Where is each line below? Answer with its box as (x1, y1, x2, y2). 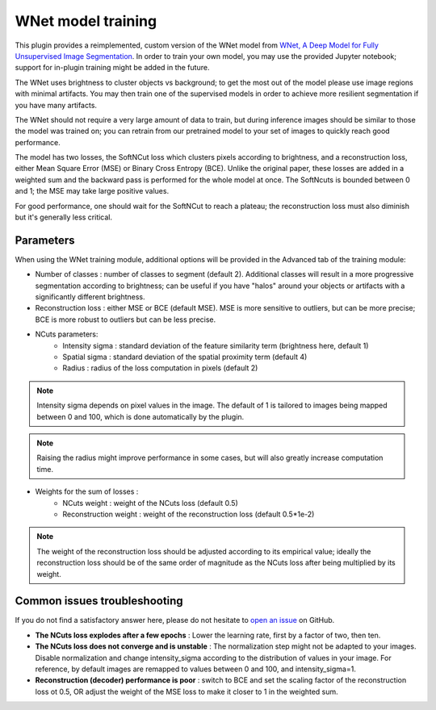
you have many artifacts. (15, 100, 97, 110)
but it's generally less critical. (15, 212, 113, 222)
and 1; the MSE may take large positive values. (15, 186, 170, 196)
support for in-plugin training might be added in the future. (15, 63, 210, 73)
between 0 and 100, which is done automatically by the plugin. (36, 411, 245, 421)
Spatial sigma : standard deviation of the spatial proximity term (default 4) (62, 352, 308, 362)
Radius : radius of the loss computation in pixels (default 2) (62, 363, 258, 373)
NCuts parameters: (35, 329, 99, 339)
